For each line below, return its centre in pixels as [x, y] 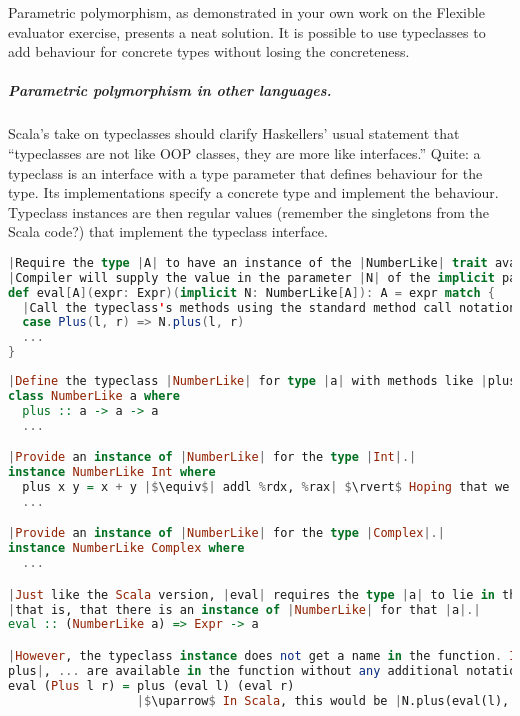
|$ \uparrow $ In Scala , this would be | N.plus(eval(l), [323, 700]
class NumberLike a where [94, 395]
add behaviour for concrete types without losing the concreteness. [209, 51]
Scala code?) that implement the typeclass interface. [168, 231]
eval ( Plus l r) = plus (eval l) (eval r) [151, 685]
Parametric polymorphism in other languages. [170, 90]
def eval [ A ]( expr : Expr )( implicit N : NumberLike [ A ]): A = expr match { [251, 292]
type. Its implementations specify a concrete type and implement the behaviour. [253, 192]
